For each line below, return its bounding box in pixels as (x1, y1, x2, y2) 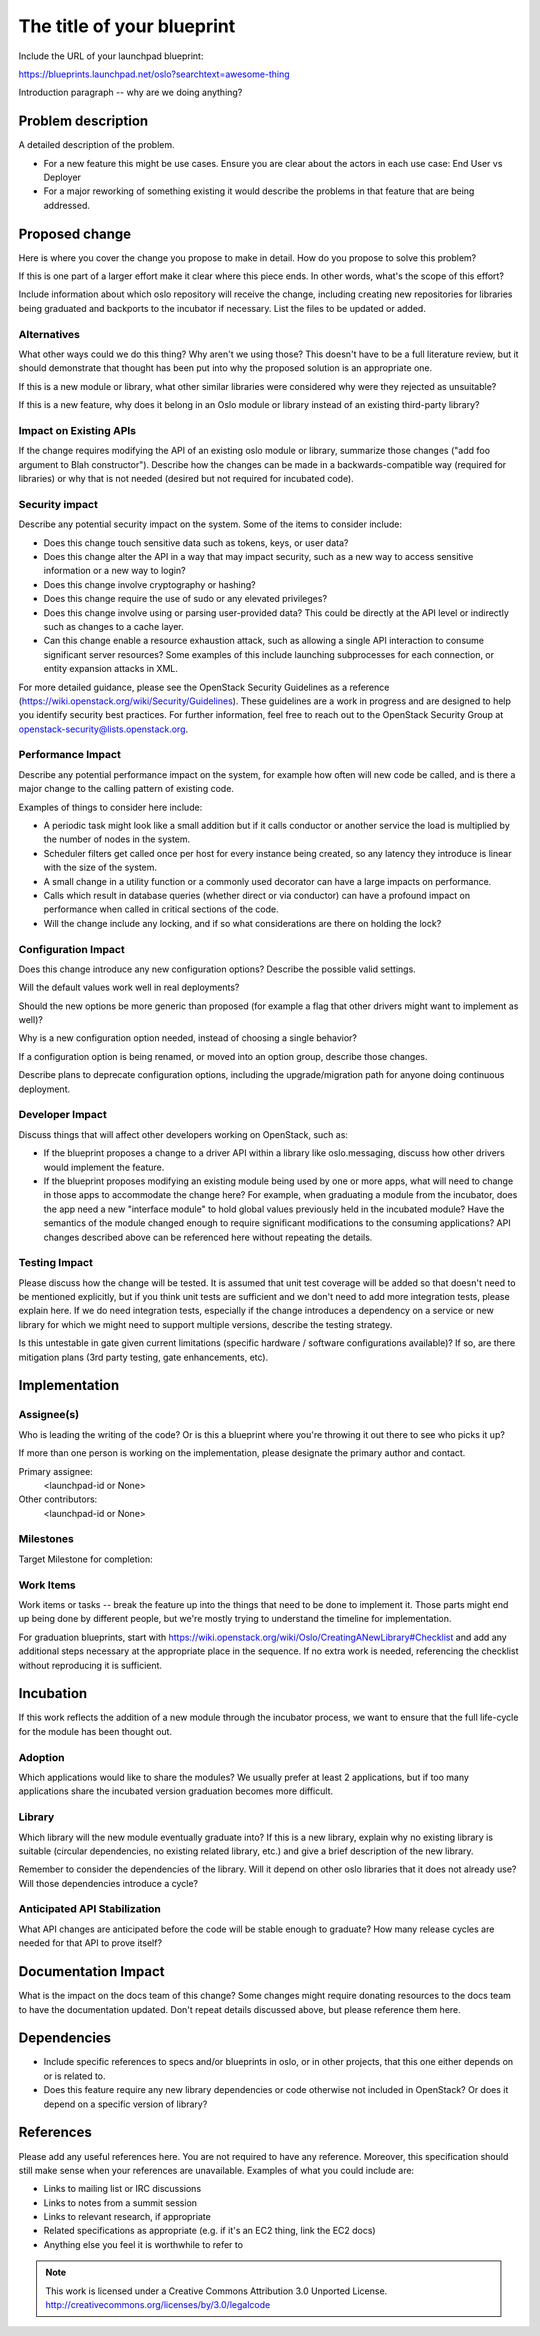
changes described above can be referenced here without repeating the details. (43, 1231, 373, 1243)
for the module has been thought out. (18, 1725, 173, 1737)
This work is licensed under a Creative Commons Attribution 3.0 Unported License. (45, 2285, 388, 2297)
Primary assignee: (18, 1465, 94, 1477)
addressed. (43, 199, 90, 211)
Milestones (18, 1532, 74, 1546)
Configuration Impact (18, 942, 125, 956)
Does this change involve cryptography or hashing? (43, 578, 257, 590)
